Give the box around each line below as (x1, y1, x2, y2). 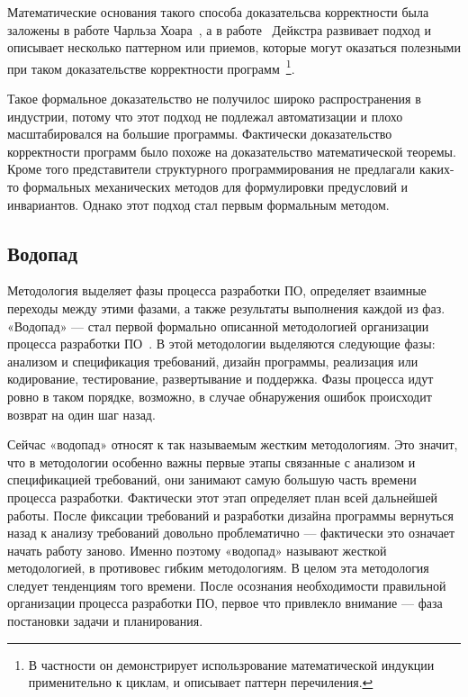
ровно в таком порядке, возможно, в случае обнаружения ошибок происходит (7, 386, 432, 405)
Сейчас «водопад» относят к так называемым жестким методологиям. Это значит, (7, 435, 458, 454)
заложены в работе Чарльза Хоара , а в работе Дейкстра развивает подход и (7, 20, 431, 39)
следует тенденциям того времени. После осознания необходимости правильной (7, 575, 446, 594)
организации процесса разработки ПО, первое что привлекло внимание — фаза (7, 593, 443, 612)
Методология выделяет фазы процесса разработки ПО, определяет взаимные (7, 281, 427, 300)
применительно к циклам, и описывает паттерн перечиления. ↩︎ (28, 673, 373, 692)
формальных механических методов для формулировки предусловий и (22, 177, 409, 195)
